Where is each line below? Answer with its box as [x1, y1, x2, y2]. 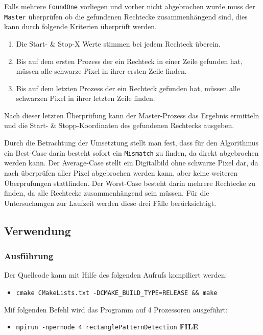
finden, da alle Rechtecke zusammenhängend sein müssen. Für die [4, 187, 209, 198]
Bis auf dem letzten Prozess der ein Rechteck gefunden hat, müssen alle [16, 82, 240, 93]
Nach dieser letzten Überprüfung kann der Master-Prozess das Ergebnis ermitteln [4, 110, 259, 120]
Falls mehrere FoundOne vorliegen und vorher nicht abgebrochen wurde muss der [4, 1, 255, 11]
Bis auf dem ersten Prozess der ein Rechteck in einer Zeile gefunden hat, [16, 55, 243, 66]
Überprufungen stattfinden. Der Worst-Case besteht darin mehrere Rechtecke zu [4, 177, 256, 188]
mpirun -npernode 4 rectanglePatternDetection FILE [16, 321, 198, 332]
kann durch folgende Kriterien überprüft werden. [4, 21, 157, 32]
